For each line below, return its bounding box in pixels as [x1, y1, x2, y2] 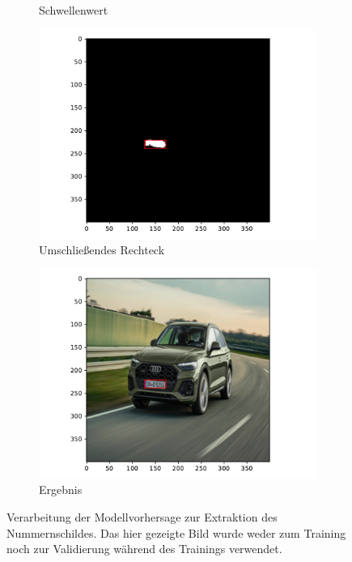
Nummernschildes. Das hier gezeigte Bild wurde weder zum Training [6, 524, 346, 541]
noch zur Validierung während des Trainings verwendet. [6, 540, 282, 557]
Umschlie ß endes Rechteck [39, 241, 165, 258]
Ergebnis [39, 481, 83, 498]
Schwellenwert [39, 2, 108, 18]
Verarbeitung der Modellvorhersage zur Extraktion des [6, 508, 278, 525]
